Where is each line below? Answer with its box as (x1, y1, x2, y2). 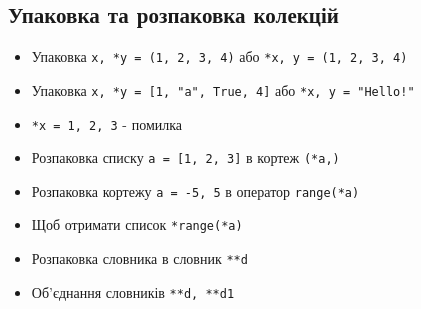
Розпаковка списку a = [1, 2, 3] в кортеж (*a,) (31, 147, 340, 168)
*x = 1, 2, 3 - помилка (31, 113, 183, 134)
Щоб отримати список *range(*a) (31, 214, 243, 235)
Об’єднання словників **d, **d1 (31, 281, 235, 302)
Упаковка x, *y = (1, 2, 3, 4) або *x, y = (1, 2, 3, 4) (31, 46, 408, 67)
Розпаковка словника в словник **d (31, 248, 248, 269)
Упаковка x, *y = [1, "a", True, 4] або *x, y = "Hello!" (31, 79, 415, 100)
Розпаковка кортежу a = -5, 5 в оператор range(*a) (31, 180, 360, 201)
